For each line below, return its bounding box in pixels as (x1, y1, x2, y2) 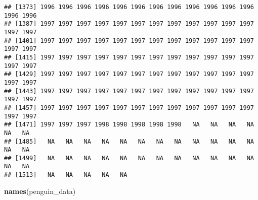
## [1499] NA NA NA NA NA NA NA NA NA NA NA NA (4, 154, 254, 162)
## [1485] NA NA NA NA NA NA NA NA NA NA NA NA (4, 138, 254, 145)
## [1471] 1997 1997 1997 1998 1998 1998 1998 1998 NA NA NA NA (4, 121, 254, 128)
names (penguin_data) (4, 185, 76, 196)
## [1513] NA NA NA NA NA (4, 171, 127, 179)
